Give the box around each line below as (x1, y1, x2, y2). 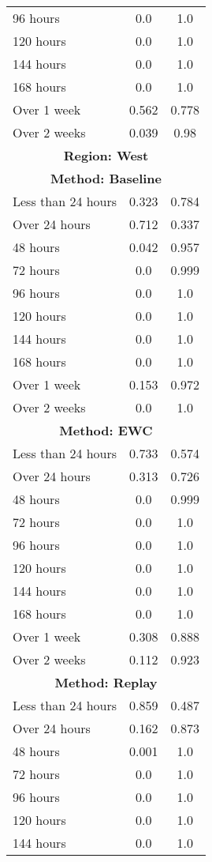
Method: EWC (59, 421, 153, 439)
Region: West (63, 146, 149, 164)
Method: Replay (54, 673, 158, 691)
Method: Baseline (50, 169, 162, 187)
